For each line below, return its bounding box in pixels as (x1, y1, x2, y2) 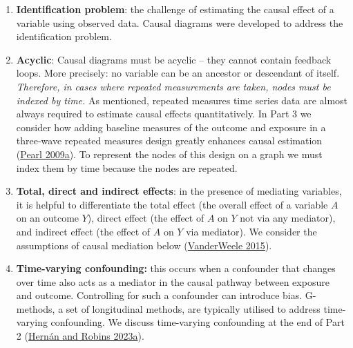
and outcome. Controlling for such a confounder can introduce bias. (16, 288, 303, 302)
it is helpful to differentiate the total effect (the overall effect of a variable (16, 197, 328, 211)
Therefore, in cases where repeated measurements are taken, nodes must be (16, 79, 331, 93)
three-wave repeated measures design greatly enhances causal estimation (16, 133, 323, 148)
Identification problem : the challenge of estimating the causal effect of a (16, 2, 334, 16)
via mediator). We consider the (186, 224, 317, 238)
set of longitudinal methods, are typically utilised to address (66, 301, 321, 316)
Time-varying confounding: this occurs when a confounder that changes (16, 261, 336, 275)
